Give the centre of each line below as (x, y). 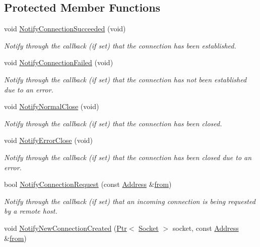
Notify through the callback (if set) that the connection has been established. (120, 45)
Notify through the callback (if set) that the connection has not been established (125, 79)
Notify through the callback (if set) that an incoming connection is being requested (130, 201)
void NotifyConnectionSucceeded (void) (65, 29)
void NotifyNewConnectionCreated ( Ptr (66, 228)
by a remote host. (31, 211)
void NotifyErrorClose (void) (48, 140)
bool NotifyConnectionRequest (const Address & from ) (88, 184)
